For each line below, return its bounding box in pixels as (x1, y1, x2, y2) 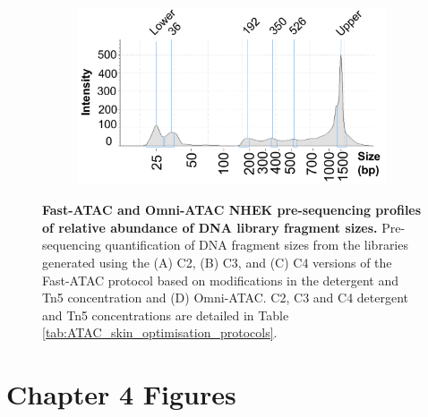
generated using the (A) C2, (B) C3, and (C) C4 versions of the (42, 252, 392, 271)
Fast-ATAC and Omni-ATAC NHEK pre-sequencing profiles (42, 200, 422, 219)
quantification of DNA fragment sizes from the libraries (105, 235, 408, 254)
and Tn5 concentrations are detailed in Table (42, 305, 289, 324)
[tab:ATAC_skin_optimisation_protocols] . (42, 323, 278, 342)
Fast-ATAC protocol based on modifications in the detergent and (42, 270, 398, 289)
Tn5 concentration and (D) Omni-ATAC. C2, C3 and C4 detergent (42, 288, 408, 307)
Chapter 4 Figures (6, 376, 236, 413)
